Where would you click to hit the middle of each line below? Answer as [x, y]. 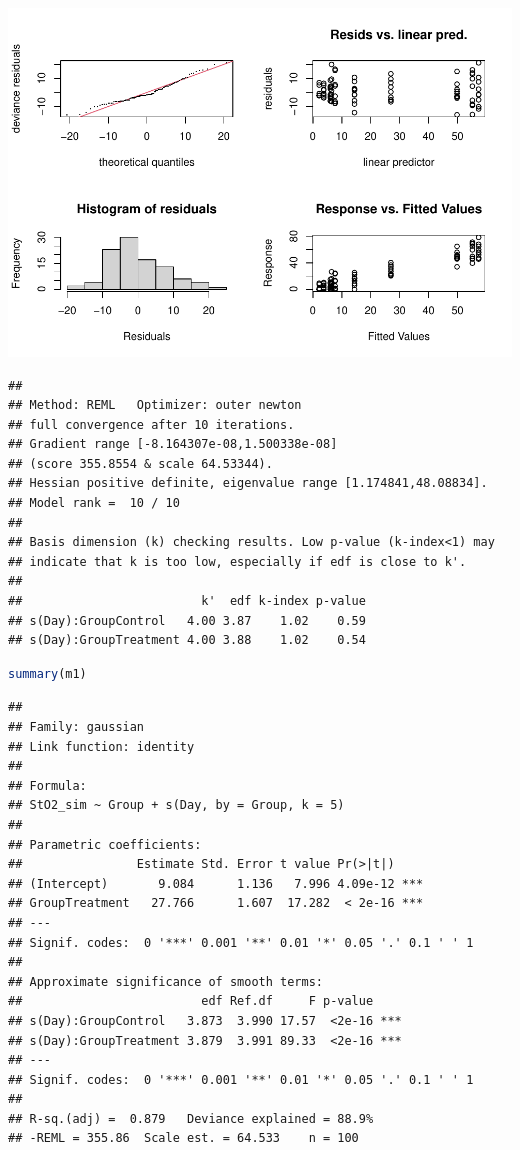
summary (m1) [47, 673]
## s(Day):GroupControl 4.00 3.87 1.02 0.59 [187, 620]
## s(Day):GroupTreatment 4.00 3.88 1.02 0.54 [187, 640]
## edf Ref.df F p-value [191, 1001]
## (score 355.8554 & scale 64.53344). [140, 463]
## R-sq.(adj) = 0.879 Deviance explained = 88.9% [191, 1118]
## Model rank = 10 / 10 [94, 503]
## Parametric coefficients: [105, 844]
